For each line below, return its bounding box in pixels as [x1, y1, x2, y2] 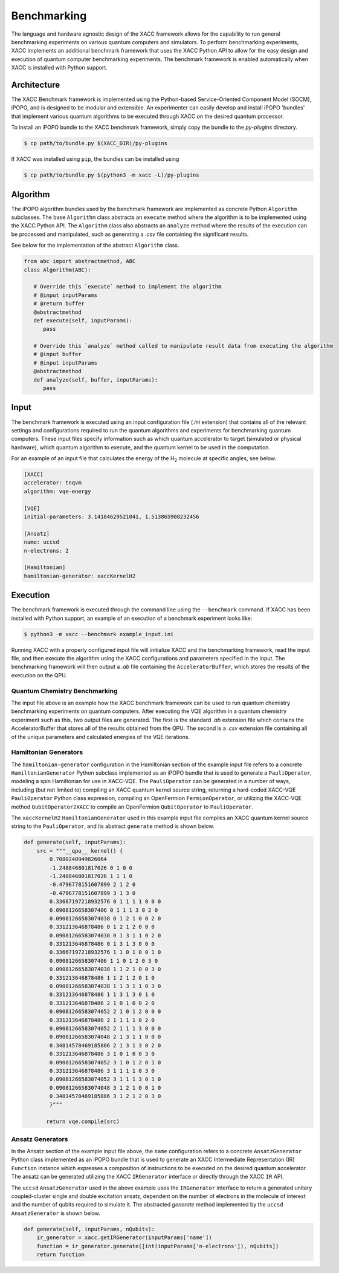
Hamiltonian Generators [11, 748, 83, 757]
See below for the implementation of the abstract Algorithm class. [11, 242, 179, 249]
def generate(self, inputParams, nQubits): [24, 1225, 155, 1232]
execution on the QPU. [11, 671, 68, 679]
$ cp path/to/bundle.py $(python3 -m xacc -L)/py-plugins [24, 172, 199, 178]
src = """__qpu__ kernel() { [36, 847, 123, 854]
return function [36, 1251, 85, 1258]
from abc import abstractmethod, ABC [24, 258, 136, 265]
